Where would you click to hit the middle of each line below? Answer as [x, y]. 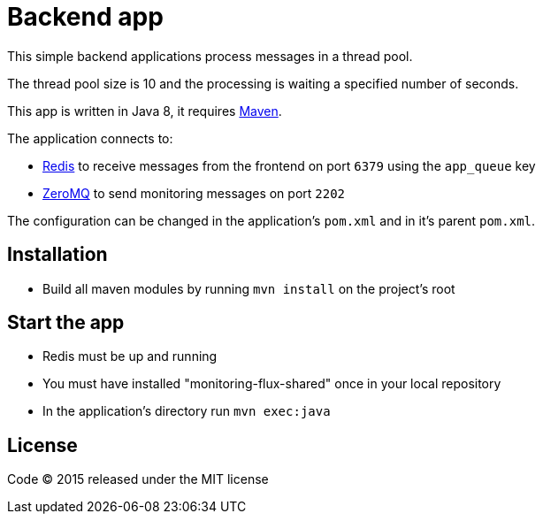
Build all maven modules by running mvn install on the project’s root [249, 288]
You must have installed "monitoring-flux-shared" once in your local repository [272, 384]
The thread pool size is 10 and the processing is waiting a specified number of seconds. [263, 83]
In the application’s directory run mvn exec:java [187, 411]
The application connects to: [90, 138]
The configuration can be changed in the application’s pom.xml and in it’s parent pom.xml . [271, 220]
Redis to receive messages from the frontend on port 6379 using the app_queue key [289, 165]
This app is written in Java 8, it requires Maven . [145, 111]
